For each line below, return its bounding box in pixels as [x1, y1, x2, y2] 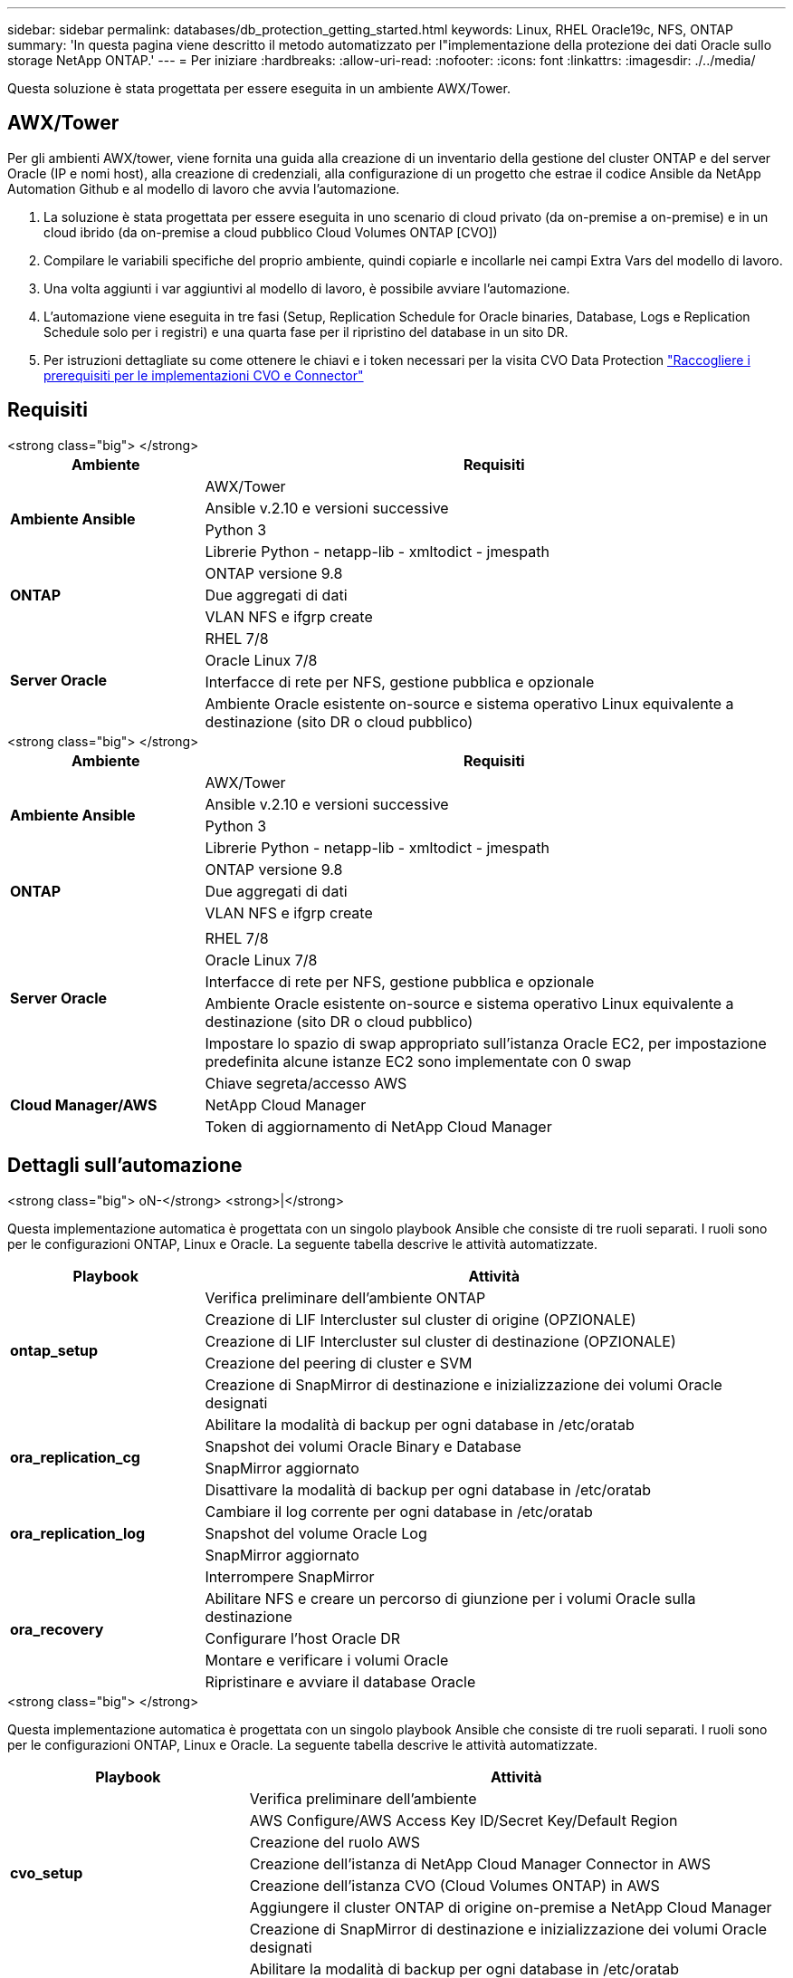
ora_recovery [10, 1619, 104, 1638]
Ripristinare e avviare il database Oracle [205, 1672, 476, 1691]
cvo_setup [10, 1863, 83, 1882]
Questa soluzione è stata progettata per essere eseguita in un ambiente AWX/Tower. [7, 81, 511, 96]
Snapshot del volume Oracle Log [205, 1523, 427, 1542]
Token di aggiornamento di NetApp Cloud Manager [205, 1117, 552, 1136]
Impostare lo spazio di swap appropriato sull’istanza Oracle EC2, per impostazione [205, 1033, 767, 1052]
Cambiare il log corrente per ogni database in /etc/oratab [205, 1502, 593, 1521]
